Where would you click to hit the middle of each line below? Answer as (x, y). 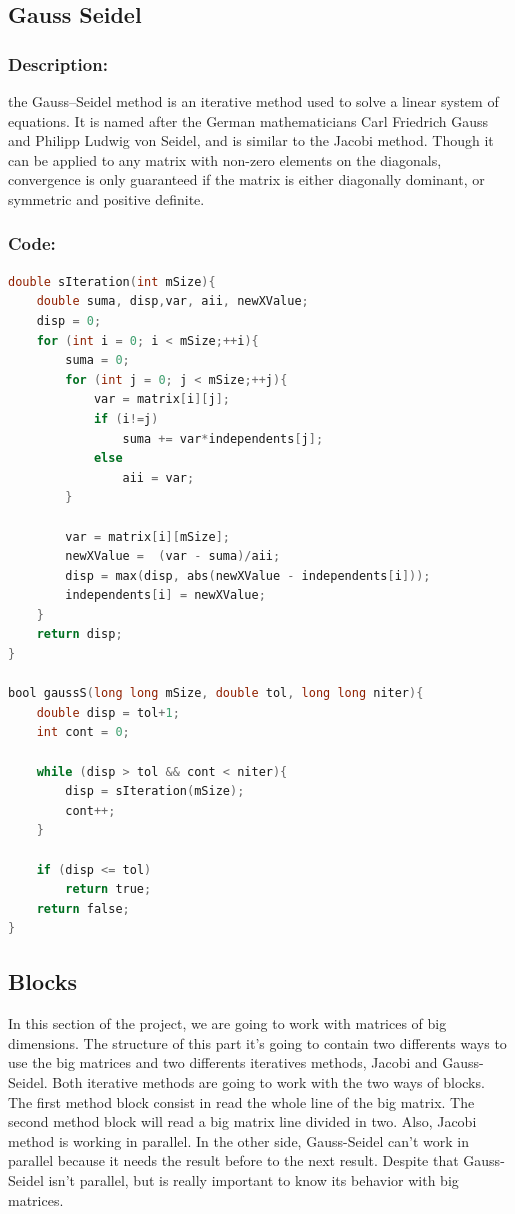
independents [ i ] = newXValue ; (165, 595)
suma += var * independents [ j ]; (223, 438)
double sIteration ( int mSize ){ (112, 281)
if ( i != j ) (126, 418)
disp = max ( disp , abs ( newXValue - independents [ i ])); (248, 575)
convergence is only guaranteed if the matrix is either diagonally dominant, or (246, 179)
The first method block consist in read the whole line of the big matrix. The (241, 1101)
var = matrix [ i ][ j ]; (162, 399)
